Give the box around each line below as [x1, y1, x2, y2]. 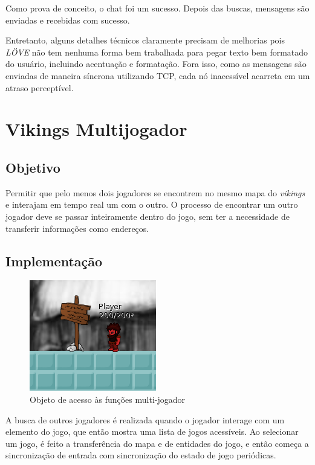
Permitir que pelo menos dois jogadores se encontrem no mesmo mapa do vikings [5, 186, 305, 199]
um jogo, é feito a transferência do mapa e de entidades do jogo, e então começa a [5, 437, 309, 449]
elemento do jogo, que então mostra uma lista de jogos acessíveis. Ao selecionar [5, 425, 299, 438]
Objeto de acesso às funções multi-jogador [30, 393, 185, 405]
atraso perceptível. [5, 81, 74, 94]
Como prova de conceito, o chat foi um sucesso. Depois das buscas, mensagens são [5, 2, 310, 14]
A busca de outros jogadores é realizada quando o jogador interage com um [5, 413, 285, 426]
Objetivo [5, 158, 60, 176]
